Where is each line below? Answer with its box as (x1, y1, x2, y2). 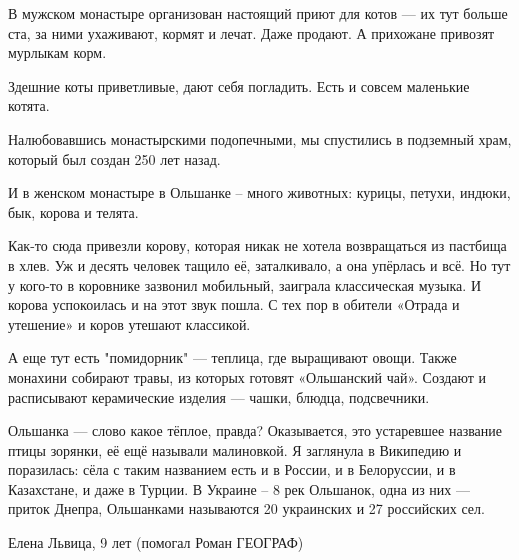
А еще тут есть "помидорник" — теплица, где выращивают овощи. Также (8, 347, 457, 368)
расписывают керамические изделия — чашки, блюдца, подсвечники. (8, 386, 430, 407)
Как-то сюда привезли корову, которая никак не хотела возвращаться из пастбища (8, 235, 507, 256)
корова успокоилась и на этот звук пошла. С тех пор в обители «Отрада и (8, 294, 460, 315)
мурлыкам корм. (8, 42, 107, 63)
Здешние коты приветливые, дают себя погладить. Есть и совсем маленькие (8, 75, 470, 96)
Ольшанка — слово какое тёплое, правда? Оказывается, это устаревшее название (8, 420, 503, 441)
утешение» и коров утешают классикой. (8, 313, 251, 334)
